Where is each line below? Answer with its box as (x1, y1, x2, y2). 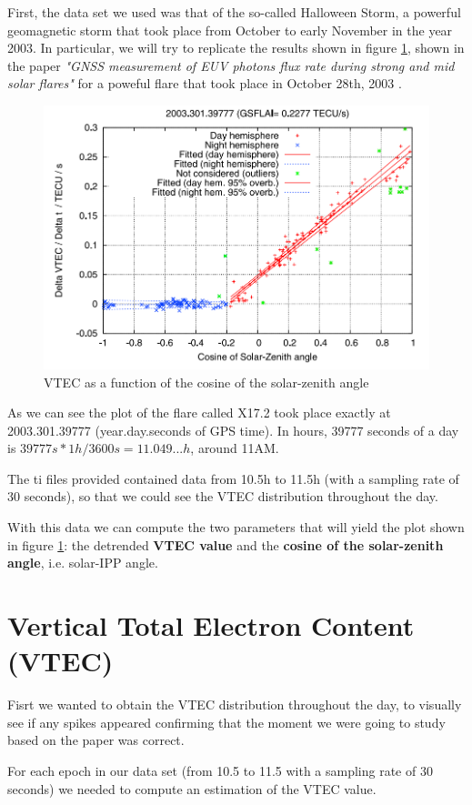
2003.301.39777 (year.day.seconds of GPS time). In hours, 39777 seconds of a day (7, 420, 459, 439)
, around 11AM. (190, 438, 279, 458)
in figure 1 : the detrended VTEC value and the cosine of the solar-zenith (7, 535, 444, 554)
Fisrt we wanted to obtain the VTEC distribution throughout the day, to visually (7, 695, 462, 714)
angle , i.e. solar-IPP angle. (7, 553, 158, 572)
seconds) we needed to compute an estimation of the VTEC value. (7, 779, 377, 798)
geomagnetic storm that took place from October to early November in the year (7, 20, 453, 39)
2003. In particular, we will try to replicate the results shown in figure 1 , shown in (7, 38, 465, 57)
